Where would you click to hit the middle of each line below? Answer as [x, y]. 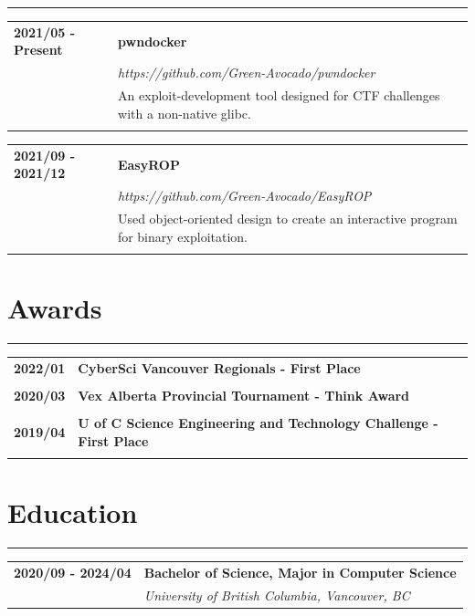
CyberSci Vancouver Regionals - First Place [219, 367]
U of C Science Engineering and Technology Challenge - [258, 423]
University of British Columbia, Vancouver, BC [277, 595]
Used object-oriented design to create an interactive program [287, 218]
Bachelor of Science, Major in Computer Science [300, 572]
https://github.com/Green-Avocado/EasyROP [244, 196]
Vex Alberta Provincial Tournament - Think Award [244, 395]
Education [73, 512]
